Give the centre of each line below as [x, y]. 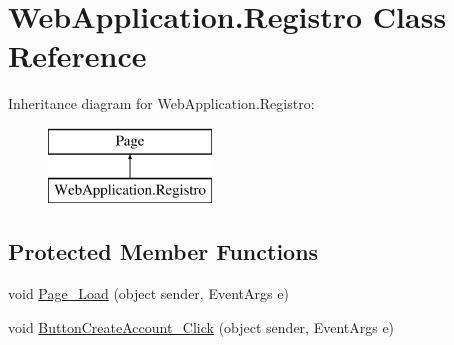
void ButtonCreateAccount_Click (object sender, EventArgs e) [201, 326]
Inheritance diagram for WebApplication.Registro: [161, 103]
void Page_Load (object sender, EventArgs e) [148, 293]
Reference [77, 55]
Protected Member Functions [163, 251]
